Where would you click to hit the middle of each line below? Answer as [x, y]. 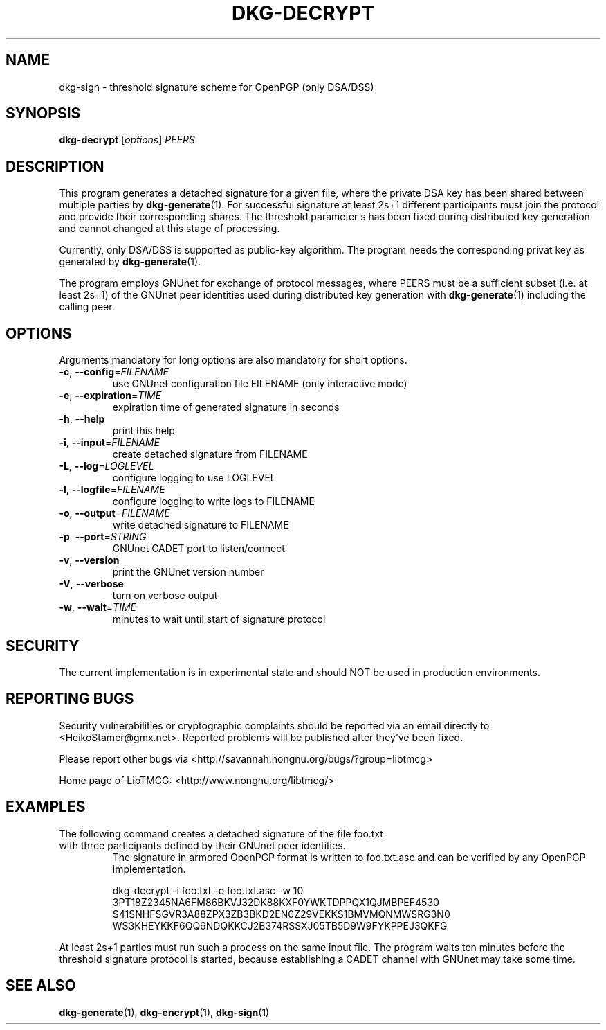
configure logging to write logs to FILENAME [213, 501]
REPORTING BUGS [70, 699]
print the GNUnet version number [188, 572]
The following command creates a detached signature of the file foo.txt [221, 833]
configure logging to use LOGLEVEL [194, 478]
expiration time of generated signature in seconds [226, 407]
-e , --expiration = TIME [110, 396]
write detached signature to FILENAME [201, 525]
